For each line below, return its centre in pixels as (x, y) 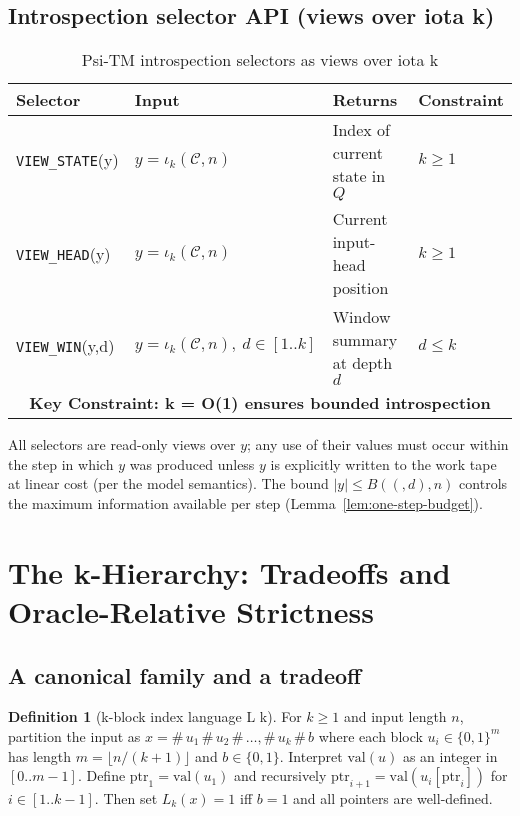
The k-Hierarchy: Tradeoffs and (229, 571)
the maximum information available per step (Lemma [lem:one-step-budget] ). (245, 502)
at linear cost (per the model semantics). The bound (168, 483)
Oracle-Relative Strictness (191, 610)
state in (359, 176)
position (360, 288)
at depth (362, 363)
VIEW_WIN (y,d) (65, 345)
